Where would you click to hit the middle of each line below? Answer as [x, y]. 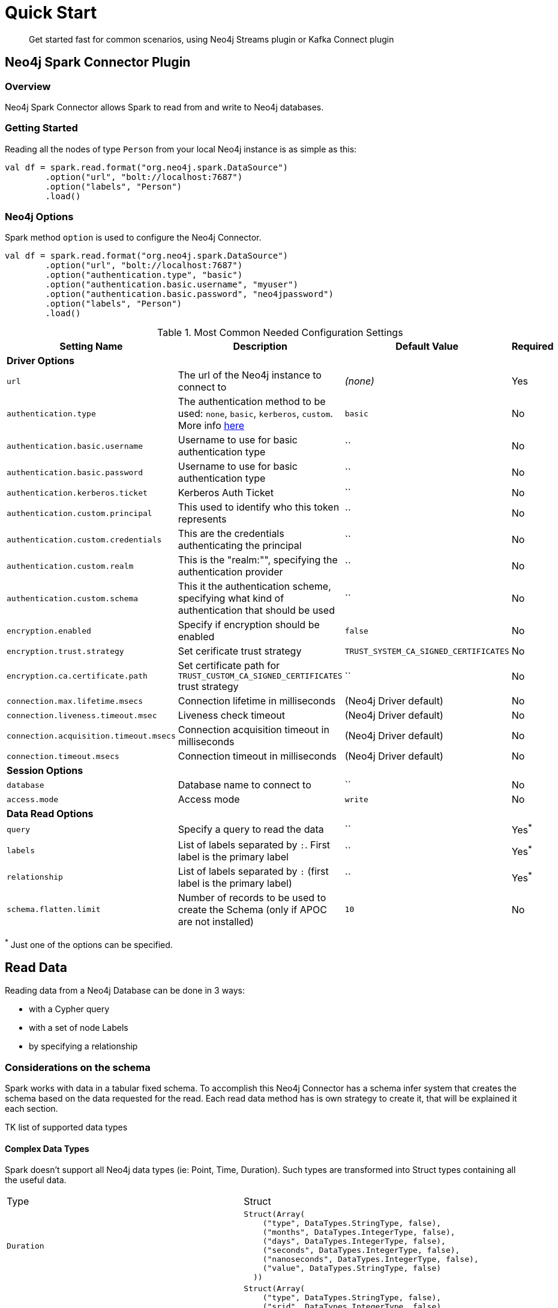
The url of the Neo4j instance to [250, 375]
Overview [28, 86]
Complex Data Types [47, 1148]
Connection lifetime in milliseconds [257, 701]
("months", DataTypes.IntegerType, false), [359, 1232]
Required [532, 346]
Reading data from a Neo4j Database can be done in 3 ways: [125, 991]
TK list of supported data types [66, 1127]
